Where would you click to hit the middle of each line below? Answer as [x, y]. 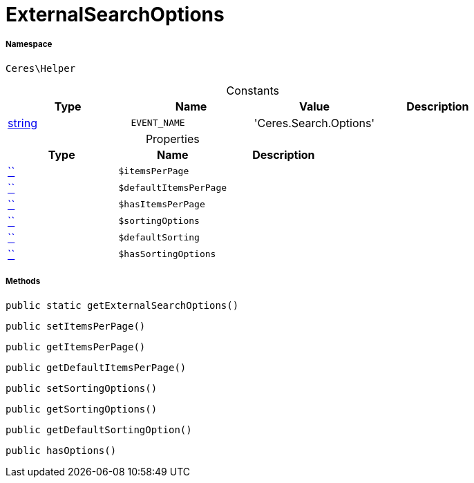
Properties [172, 139]
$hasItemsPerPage [162, 205]
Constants [253, 90]
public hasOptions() [61, 450]
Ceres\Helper [41, 68]
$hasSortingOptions [167, 254]
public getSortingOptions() [82, 409]
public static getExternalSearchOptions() [122, 305]
